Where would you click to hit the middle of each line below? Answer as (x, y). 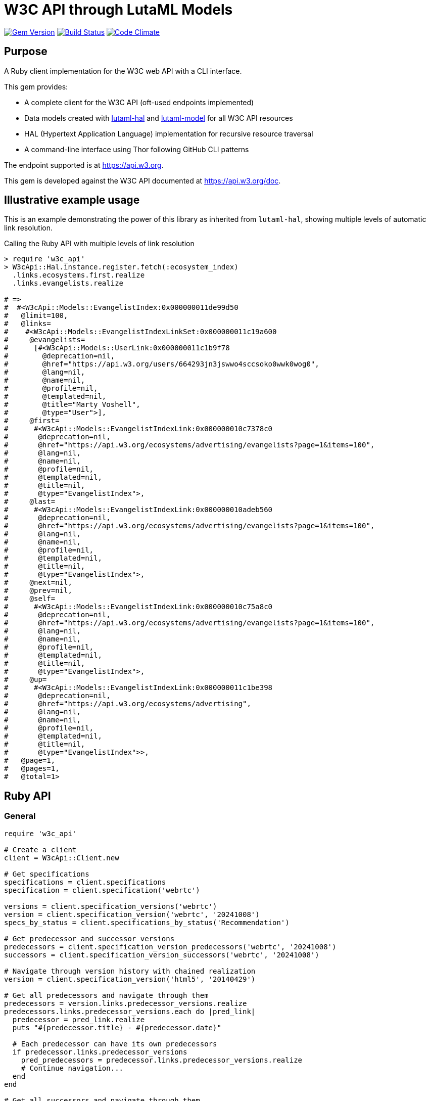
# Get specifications (47, 874)
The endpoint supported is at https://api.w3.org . (84, 165)
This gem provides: (36, 86)
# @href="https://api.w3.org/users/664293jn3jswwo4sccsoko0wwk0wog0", (162, 364)
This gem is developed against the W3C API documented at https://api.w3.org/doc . (142, 180)
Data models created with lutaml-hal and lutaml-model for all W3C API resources (159, 118)
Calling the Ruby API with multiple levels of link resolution (99, 244)
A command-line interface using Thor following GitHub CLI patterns (137, 149)
